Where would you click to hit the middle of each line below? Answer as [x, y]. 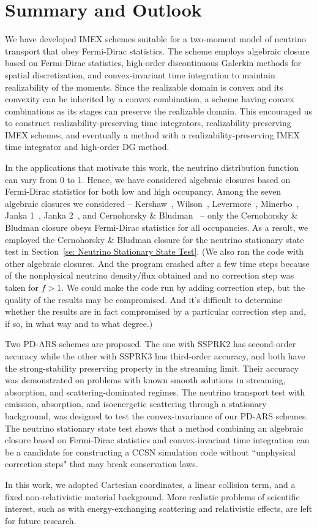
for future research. [41, 520]
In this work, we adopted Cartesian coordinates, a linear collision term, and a [150, 484]
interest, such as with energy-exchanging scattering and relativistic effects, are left [159, 508]
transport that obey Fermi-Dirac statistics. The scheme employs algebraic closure [157, 51]
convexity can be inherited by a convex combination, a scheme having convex [150, 99]
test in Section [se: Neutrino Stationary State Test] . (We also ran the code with [155, 251]
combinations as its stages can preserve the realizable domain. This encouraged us [158, 111]
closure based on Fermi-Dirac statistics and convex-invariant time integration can [157, 440]
